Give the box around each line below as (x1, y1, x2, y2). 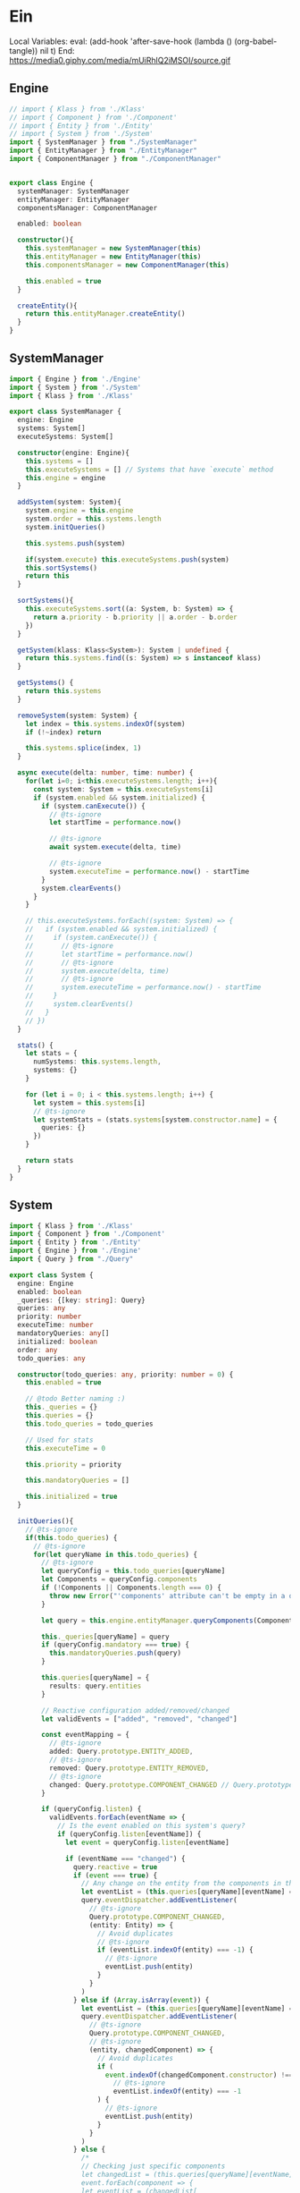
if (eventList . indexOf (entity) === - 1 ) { (96, 1945, 254, 1955)
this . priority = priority (25, 1460, 122, 1469)
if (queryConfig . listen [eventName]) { (56, 1830, 202, 1839)
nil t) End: (39, 45, 75, 55)
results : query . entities (48, 1681, 142, 1690)
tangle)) (9, 45, 38, 55)
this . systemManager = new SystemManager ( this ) (25, 244, 202, 253)
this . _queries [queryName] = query (41, 1632, 170, 1641)
